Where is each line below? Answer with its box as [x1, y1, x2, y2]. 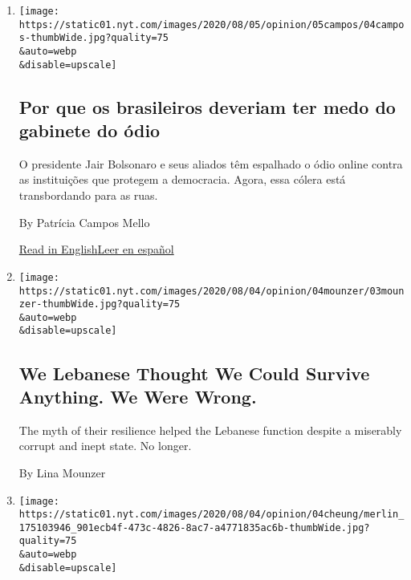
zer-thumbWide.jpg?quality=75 [18, 298, 181, 310]
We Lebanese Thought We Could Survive [18, 360, 370, 385]
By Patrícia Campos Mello [18, 213, 150, 230]
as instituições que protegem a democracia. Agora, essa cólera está [18, 171, 346, 188]
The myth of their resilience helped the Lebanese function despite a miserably [18, 421, 402, 438]
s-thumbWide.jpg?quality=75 [18, 32, 169, 44]
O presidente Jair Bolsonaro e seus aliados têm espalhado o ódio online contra [18, 155, 403, 172]
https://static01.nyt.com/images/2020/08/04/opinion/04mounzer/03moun [18, 285, 405, 297]
